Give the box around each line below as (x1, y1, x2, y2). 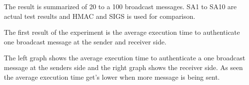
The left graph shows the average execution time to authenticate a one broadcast (4, 53, 246, 63)
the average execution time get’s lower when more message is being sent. (4, 71, 220, 82)
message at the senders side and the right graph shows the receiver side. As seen (4, 62, 243, 72)
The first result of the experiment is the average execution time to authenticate (4, 27, 240, 37)
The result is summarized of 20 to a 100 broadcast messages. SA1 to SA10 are (4, 1, 237, 11)
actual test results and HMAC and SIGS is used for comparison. (4, 11, 196, 21)
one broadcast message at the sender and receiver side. (4, 36, 167, 46)
